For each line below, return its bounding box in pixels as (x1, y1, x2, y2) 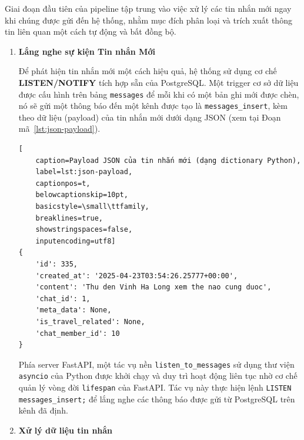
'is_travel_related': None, (35, 317, 145, 326)
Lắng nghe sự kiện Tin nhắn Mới (18, 45, 155, 57)
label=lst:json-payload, (35, 168, 133, 176)
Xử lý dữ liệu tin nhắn (18, 424, 113, 436)
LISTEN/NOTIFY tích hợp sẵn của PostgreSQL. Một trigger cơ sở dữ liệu (18, 76, 299, 88)
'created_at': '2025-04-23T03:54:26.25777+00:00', (35, 271, 238, 280)
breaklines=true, (35, 214, 103, 222)
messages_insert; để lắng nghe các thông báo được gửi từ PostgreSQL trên (18, 392, 295, 405)
